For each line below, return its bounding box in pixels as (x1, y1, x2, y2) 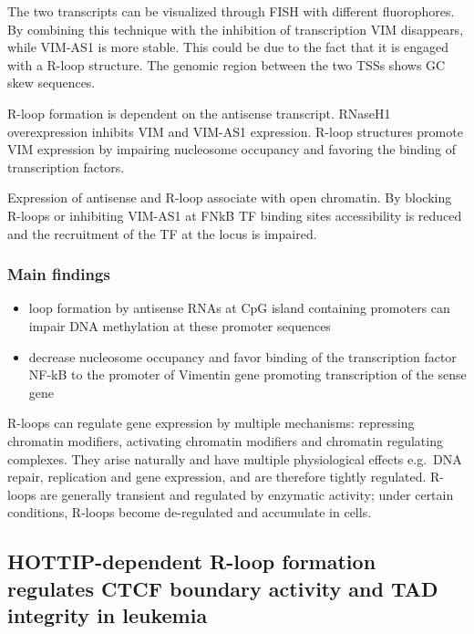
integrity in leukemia (7, 601, 208, 629)
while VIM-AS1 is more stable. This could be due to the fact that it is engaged (7, 37, 449, 57)
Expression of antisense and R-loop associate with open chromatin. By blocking (7, 188, 452, 207)
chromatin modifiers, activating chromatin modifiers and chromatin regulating (7, 431, 443, 450)
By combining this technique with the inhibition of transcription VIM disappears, (7, 19, 464, 38)
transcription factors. (7, 157, 125, 176)
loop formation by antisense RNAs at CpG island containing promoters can (28, 298, 450, 317)
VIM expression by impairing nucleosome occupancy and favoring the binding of (7, 140, 456, 159)
